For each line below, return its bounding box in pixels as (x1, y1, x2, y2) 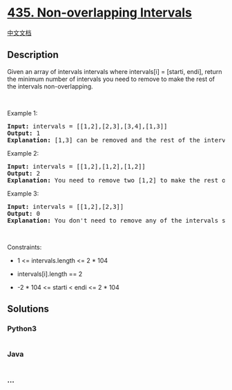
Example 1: (7, 109, 38, 117)
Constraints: (7, 243, 42, 251)
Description (7, 49, 59, 61)
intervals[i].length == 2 (17, 270, 83, 278)
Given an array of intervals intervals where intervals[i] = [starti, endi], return (7, 67, 222, 75)
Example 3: (7, 189, 39, 198)
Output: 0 (7, 210, 40, 217)
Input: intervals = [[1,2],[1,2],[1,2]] (7, 162, 146, 170)
